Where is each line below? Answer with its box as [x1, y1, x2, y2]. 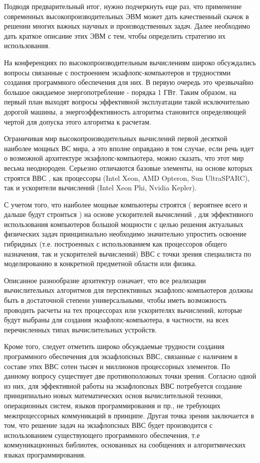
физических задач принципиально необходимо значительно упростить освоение [4, 228, 246, 239]
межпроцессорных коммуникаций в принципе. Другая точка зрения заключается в [4, 410, 254, 420]
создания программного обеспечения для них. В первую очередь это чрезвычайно [4, 77, 253, 87]
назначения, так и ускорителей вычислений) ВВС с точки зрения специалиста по [4, 248, 251, 259]
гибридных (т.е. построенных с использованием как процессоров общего [4, 239, 227, 249]
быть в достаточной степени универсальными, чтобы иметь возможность [4, 295, 227, 305]
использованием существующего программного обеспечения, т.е [4, 429, 200, 440]
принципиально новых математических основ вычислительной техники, [4, 390, 223, 401]
